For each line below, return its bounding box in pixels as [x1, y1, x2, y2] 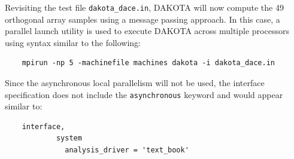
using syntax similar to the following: [5, 36, 141, 48]
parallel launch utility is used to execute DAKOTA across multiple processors [5, 25, 289, 37]
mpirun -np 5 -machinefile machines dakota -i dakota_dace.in [22, 59, 275, 68]
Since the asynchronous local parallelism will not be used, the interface [5, 77, 265, 89]
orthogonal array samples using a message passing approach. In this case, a [5, 13, 280, 25]
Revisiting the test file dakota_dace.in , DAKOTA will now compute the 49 [5, 1, 284, 13]
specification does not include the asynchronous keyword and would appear [5, 88, 283, 100]
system [56, 134, 82, 143]
